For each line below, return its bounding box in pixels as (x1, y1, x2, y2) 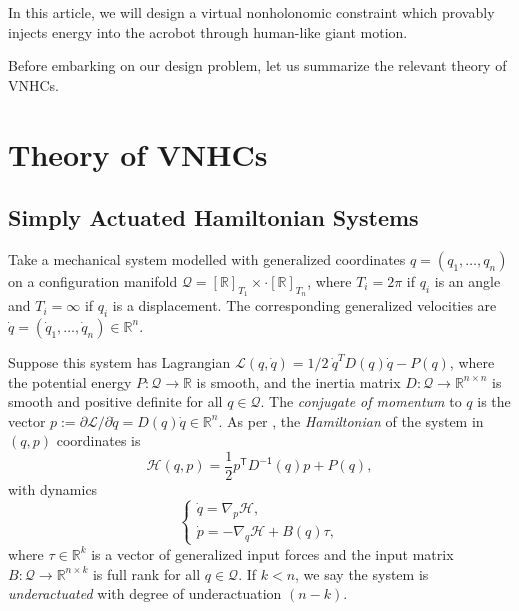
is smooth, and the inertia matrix (196, 371, 401, 392)
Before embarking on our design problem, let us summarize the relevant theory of (8, 55, 507, 76)
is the (477, 391, 511, 412)
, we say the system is (295, 563, 429, 584)
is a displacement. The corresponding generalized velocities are (112, 295, 497, 316)
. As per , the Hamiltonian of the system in (218, 410, 484, 431)
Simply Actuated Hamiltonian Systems (8, 202, 419, 233)
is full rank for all (92, 563, 201, 584)
